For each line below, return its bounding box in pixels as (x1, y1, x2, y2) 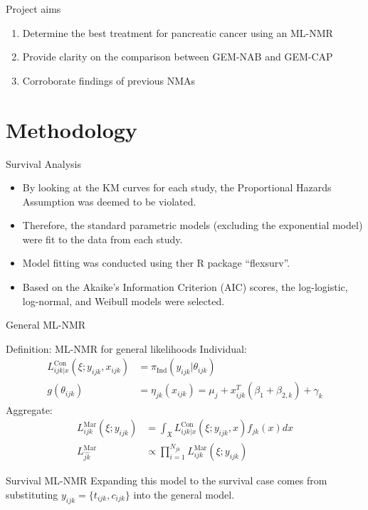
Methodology (6, 115, 137, 144)
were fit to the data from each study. (22, 231, 183, 246)
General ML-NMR (6, 317, 86, 332)
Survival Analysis (6, 156, 81, 171)
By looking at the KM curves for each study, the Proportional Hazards (22, 180, 332, 195)
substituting (6, 487, 58, 501)
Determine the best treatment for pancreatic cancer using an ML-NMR (22, 25, 333, 40)
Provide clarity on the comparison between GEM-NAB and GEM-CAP (22, 49, 333, 64)
